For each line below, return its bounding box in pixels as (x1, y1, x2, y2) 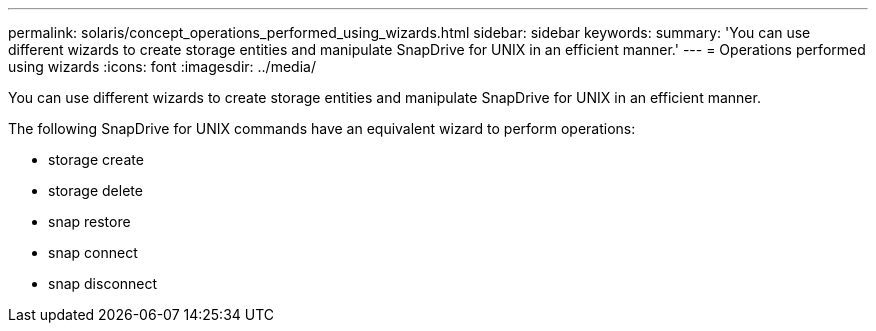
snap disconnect (48, 275, 158, 292)
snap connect (48, 244, 138, 261)
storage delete (48, 182, 143, 199)
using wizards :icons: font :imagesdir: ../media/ (8, 58, 316, 75)
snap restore (48, 213, 131, 230)
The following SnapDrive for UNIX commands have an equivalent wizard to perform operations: (8, 120, 636, 137)
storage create (48, 151, 144, 168)
